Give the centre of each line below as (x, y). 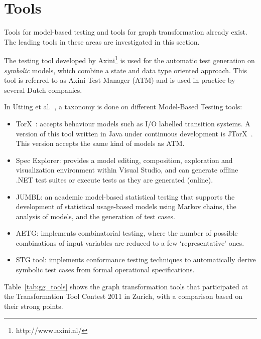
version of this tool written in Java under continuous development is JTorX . (134, 133)
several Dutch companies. (43, 90)
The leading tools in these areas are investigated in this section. (102, 41)
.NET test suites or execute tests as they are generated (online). (114, 179)
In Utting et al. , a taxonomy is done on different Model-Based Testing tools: (123, 107)
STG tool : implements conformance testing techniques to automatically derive (136, 260)
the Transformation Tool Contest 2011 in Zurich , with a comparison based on (123, 296)
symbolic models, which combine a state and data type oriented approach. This (125, 70)
